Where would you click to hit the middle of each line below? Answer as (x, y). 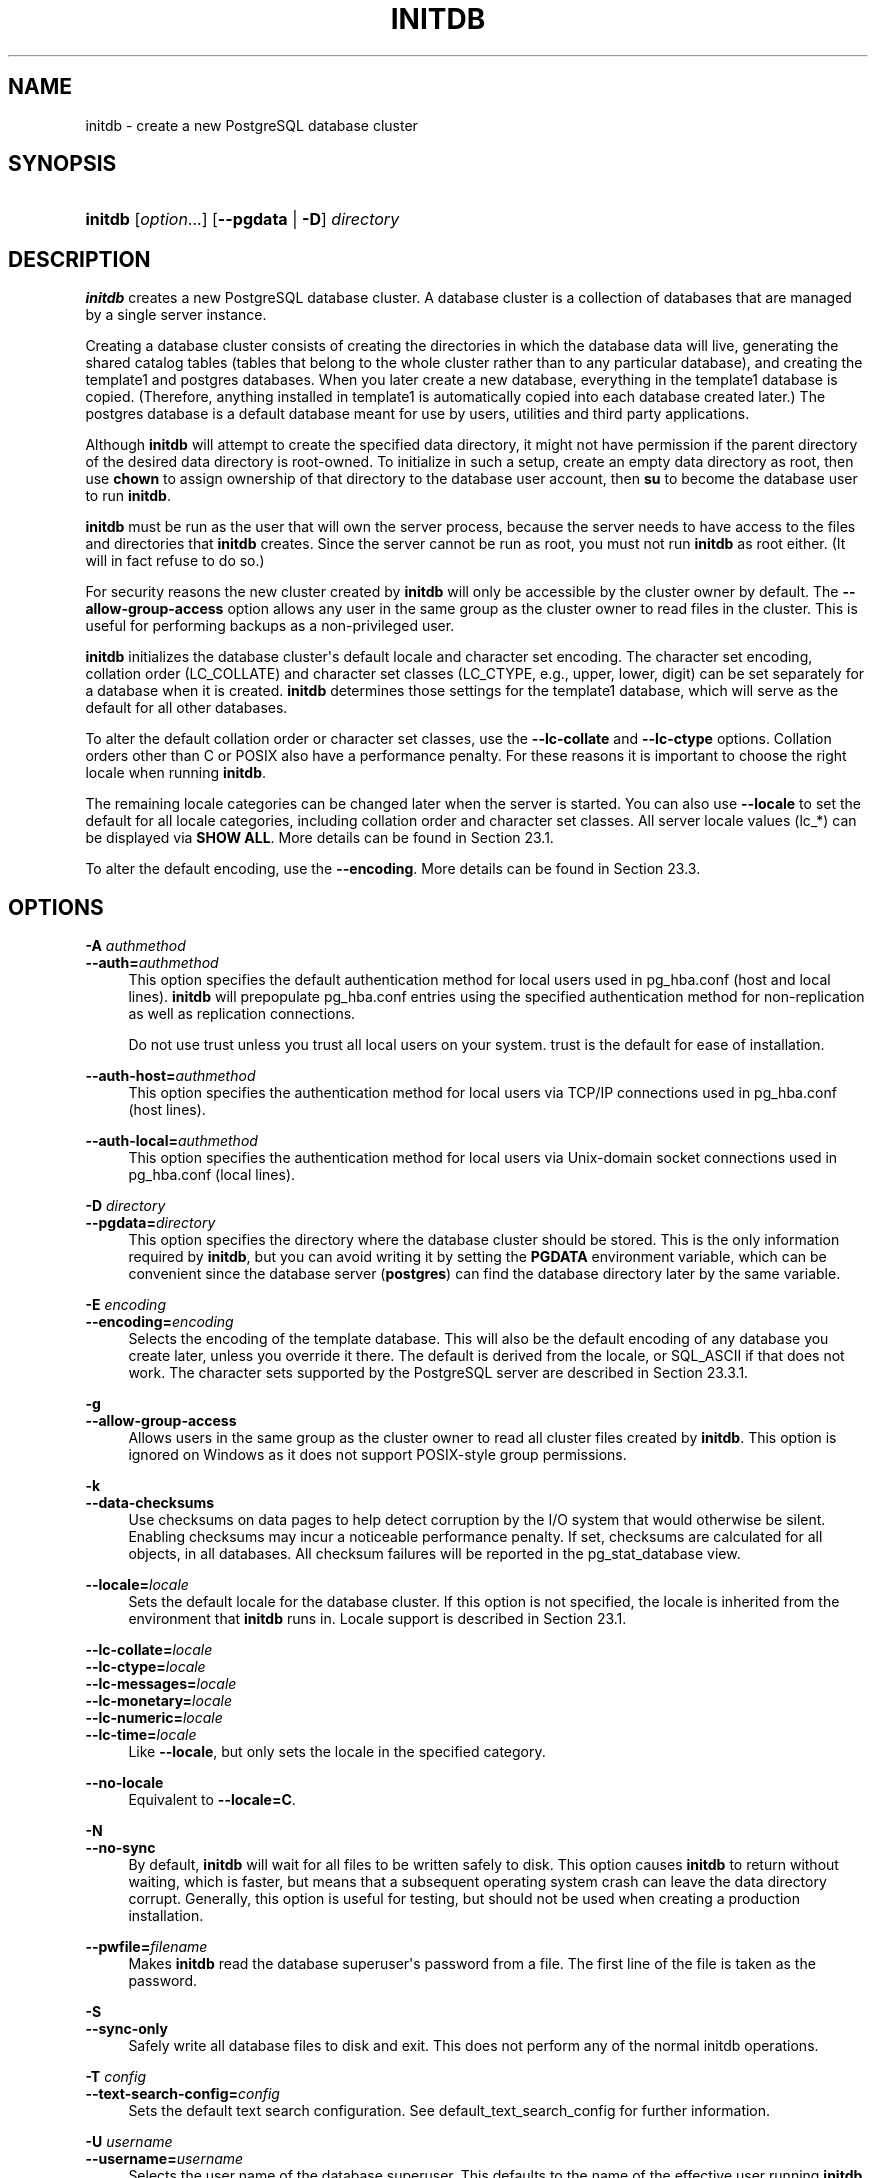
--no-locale (124, 1783)
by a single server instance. (176, 315)
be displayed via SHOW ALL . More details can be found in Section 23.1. (319, 838)
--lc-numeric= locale (154, 1718)
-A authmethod (135, 946)
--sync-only (126, 2029)
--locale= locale (137, 1585)
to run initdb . (128, 496)
